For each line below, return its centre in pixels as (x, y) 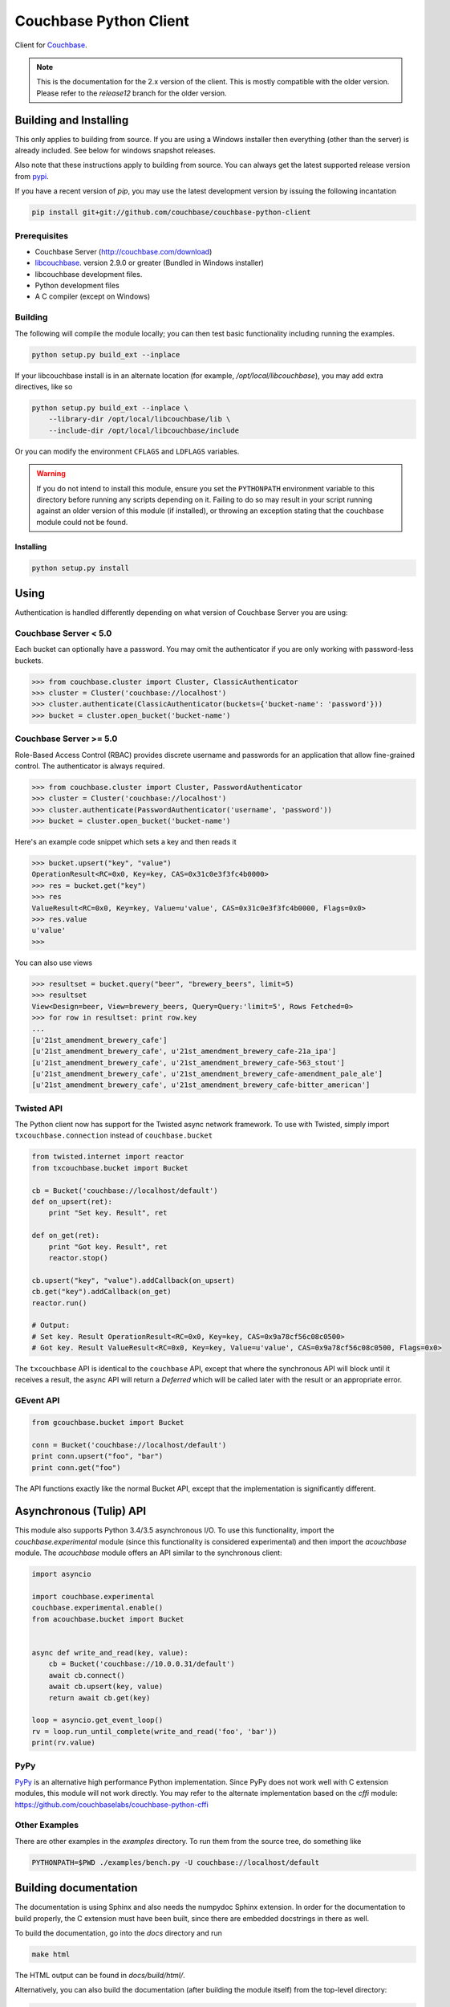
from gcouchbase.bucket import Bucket (108, 1422)
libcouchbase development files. (89, 274)
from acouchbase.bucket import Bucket (108, 1619)
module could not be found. (82, 522)
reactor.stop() (78, 1258)
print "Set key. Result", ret (108, 1213)
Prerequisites (41, 235)
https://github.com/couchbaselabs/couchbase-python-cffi (111, 1804)
